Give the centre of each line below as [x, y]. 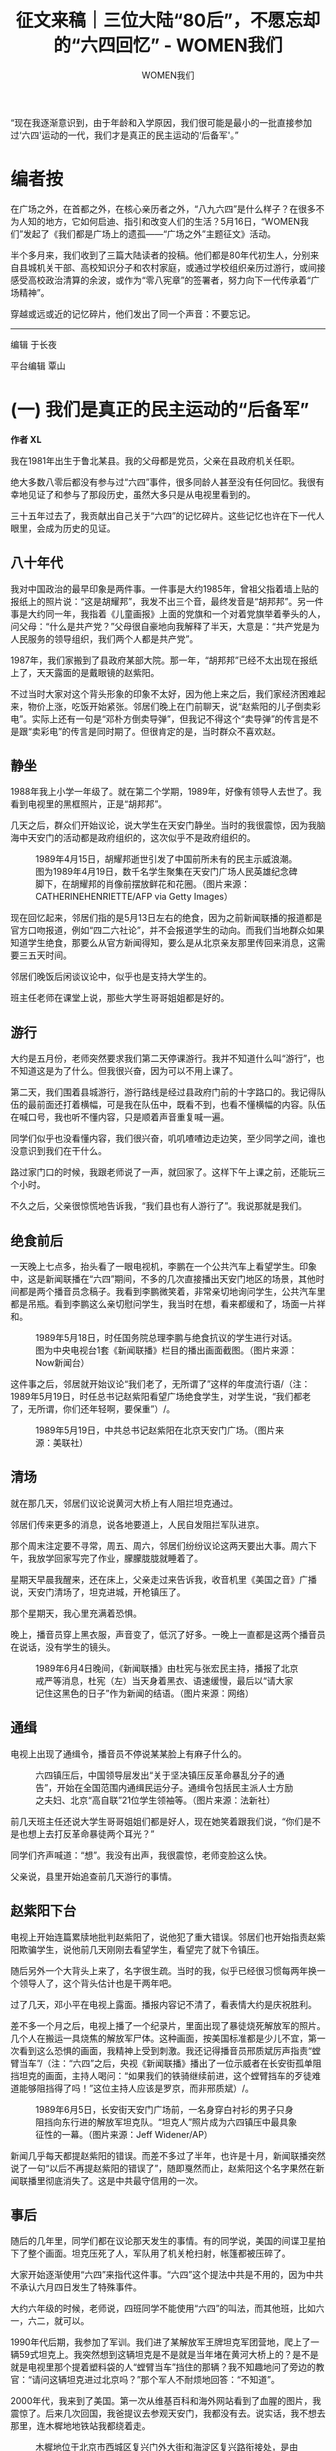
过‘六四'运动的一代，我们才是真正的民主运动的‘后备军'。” [124, 135]
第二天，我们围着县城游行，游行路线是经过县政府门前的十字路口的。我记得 [163, 1092]
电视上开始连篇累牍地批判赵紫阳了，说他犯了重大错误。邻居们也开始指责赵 [163, 1937]
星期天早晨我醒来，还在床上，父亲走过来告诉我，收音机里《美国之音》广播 [163, 1579]
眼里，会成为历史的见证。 [63, 528]
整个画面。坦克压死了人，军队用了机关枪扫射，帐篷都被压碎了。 [159, 2253]
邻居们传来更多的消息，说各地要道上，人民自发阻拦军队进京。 [137, 1524]
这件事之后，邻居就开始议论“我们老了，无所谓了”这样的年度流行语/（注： [160, 1384]
